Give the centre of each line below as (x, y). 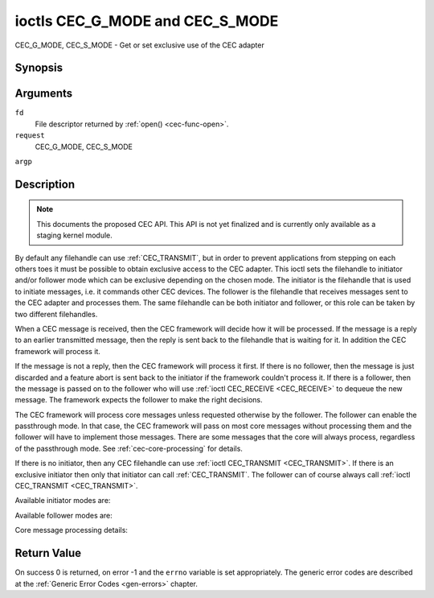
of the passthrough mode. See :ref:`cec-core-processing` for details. (129, 448)
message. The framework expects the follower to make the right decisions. (139, 400)
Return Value (48, 553)
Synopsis (39, 68)
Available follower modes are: (63, 515)
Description (45, 184)
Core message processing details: (72, 530)
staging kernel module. (74, 235)
